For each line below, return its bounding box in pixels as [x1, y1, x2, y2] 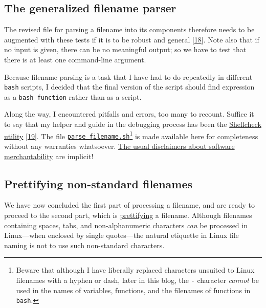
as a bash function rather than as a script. [4, 91, 142, 102]
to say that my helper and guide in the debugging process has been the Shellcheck [4, 119, 261, 129]
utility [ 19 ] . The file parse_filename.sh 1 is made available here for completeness [4, 129, 258, 141]
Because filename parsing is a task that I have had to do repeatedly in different [4, 71, 253, 82]
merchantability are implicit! [4, 150, 94, 161]
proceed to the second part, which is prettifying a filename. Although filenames [4, 209, 252, 220]
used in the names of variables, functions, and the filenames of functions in [16, 284, 251, 295]
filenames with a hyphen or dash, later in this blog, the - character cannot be [16, 274, 259, 285]
